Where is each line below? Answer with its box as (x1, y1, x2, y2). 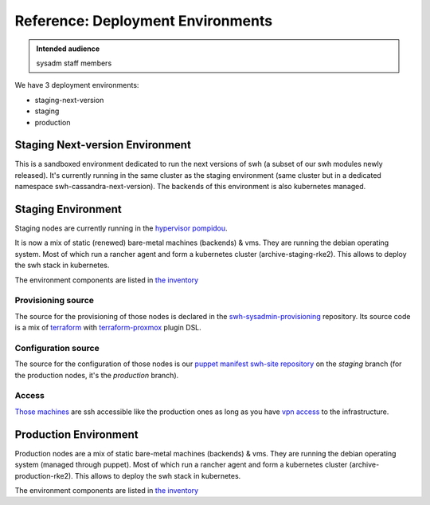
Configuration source (14, 342, 100, 353)
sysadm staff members (36, 58, 112, 68)
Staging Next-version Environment (14, 138, 191, 152)
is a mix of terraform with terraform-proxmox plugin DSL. (14, 323, 202, 333)
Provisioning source (14, 295, 95, 306)
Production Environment (14, 428, 139, 441)
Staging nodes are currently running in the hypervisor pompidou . (14, 223, 228, 233)
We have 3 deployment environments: (14, 81, 139, 90)
